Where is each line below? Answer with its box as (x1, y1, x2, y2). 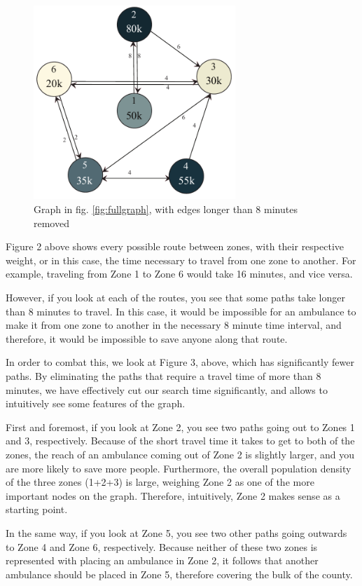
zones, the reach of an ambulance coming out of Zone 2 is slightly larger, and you (6, 447, 355, 461)
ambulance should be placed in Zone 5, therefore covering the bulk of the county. (6, 566, 353, 581)
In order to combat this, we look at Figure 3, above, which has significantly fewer (6, 355, 354, 369)
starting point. (6, 502, 68, 517)
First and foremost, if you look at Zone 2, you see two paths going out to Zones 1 (6, 419, 355, 434)
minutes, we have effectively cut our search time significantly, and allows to (6, 382, 328, 397)
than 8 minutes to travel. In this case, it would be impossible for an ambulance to (6, 304, 356, 318)
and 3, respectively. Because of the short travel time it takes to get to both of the (6, 433, 355, 448)
